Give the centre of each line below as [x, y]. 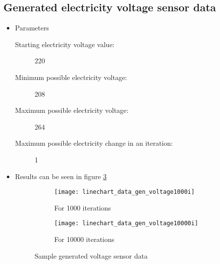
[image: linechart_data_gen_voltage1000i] [124, 192]
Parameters [32, 28]
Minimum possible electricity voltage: [71, 77]
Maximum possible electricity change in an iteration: [94, 143]
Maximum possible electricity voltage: [72, 110]
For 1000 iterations [83, 207]
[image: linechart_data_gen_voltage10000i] [126, 224]
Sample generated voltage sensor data [91, 255]
